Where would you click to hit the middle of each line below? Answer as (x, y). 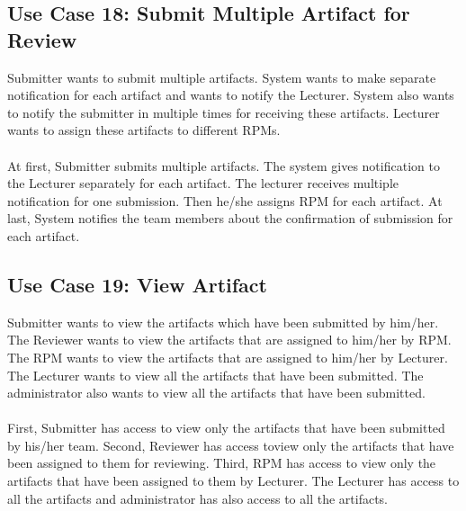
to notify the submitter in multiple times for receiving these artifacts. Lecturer (224, 112)
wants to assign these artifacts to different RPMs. (144, 130)
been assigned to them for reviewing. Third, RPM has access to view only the (222, 463)
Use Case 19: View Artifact (137, 284)
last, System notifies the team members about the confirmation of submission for (230, 218)
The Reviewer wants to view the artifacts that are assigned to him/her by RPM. (229, 340)
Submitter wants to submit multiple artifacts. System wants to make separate (222, 77)
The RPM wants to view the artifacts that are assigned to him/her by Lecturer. (228, 357)
